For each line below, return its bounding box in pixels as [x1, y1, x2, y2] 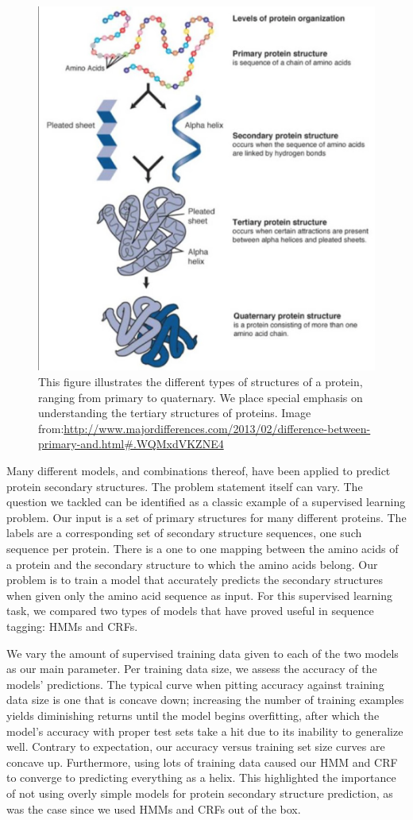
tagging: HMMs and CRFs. [6, 617, 138, 634]
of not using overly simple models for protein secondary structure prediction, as [6, 784, 393, 801]
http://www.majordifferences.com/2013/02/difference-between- [64, 420, 371, 436]
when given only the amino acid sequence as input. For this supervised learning [6, 586, 393, 603]
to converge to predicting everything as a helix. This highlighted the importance [6, 769, 396, 786]
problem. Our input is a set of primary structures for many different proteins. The [6, 509, 407, 525]
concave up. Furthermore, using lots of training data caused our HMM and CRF [6, 753, 398, 770]
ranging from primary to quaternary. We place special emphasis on [38, 389, 363, 405]
